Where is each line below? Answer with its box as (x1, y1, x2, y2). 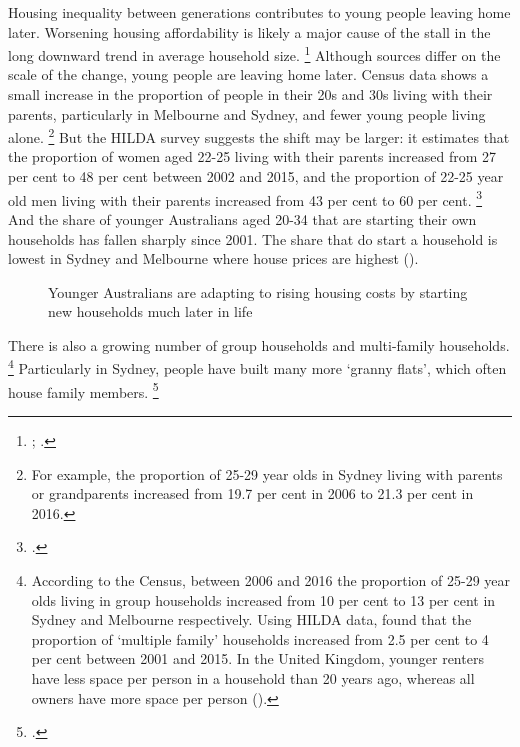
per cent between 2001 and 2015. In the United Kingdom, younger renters (31, 648, 484, 669)
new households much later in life (48, 301, 253, 322)
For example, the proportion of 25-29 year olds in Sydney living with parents (31, 463, 503, 484)
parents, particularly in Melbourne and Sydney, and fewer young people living (8, 103, 486, 124)
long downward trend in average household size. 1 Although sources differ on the (8, 42, 501, 65)
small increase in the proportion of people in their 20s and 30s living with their (8, 84, 493, 105)
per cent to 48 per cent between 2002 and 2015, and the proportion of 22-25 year (8, 166, 504, 187)
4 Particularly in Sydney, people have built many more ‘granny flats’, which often (8, 355, 507, 379)
